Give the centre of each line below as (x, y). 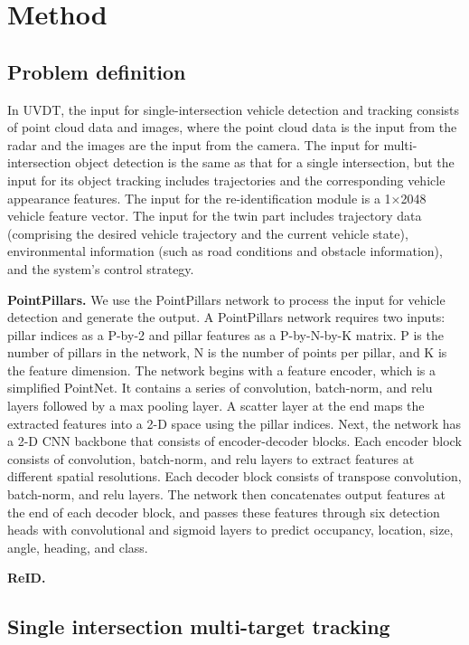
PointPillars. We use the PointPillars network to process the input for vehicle (226, 299)
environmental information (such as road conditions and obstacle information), (225, 251)
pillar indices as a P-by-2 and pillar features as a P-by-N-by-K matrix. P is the (225, 334)
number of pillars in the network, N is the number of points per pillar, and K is (227, 352)
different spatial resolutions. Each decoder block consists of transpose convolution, (234, 476)
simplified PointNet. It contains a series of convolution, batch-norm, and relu (220, 388)
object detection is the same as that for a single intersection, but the (265, 162)
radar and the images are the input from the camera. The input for (193, 144)
